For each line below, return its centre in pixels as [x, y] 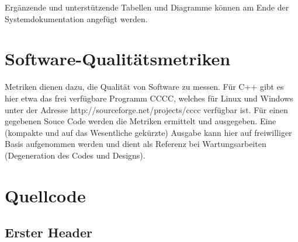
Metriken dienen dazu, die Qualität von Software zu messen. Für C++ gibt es [144, 87]
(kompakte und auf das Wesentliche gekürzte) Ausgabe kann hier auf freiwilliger [148, 132]
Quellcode [45, 195]
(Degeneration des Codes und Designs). [75, 155]
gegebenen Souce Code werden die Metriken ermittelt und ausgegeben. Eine [141, 121]
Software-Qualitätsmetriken [118, 59]
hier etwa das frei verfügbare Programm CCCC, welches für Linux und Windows [149, 98]
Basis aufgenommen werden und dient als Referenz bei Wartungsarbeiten [136, 144]
